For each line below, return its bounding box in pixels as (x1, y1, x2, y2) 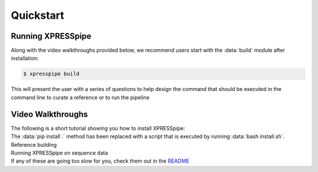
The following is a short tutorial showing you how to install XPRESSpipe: (11, 124, 185, 131)
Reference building (11, 141, 57, 148)
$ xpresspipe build (23, 70, 79, 77)
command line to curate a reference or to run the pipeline (11, 94, 150, 101)
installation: (11, 55, 39, 62)
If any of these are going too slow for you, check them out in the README (11, 157, 190, 164)
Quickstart (11, 9, 65, 22)
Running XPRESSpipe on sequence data (11, 149, 108, 156)
